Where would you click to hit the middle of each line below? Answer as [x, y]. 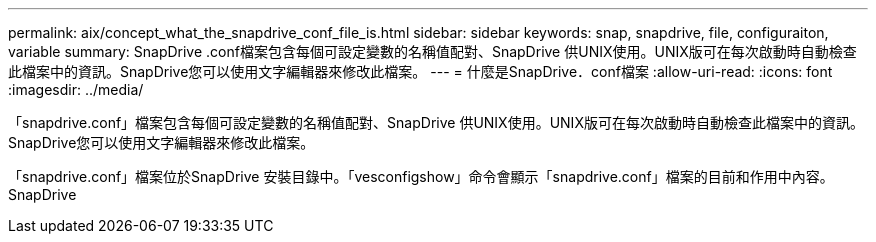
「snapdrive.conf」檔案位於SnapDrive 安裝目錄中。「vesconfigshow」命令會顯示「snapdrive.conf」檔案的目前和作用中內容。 [421, 176]
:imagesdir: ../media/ [76, 89]
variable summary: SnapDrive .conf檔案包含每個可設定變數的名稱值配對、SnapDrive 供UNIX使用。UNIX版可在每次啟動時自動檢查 [432, 51]
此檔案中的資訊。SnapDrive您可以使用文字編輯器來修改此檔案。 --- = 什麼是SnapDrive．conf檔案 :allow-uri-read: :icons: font [420, 71]
